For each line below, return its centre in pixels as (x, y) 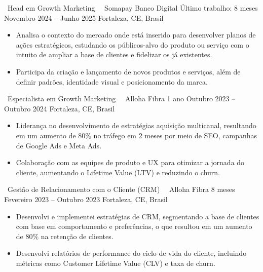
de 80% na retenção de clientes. (65, 236)
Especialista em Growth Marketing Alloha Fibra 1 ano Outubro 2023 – (121, 99)
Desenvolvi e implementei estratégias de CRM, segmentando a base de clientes (138, 216)
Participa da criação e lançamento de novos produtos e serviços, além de (128, 71)
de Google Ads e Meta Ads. (59, 145)
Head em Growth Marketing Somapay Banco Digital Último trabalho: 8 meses (133, 8)
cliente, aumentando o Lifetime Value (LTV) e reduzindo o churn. (118, 172)
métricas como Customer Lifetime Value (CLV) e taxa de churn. (116, 263)
